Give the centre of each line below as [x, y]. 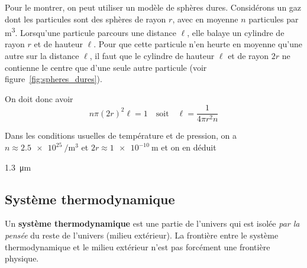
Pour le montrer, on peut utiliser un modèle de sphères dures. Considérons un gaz [153, 7]
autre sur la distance [42, 56]
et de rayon [248, 56]
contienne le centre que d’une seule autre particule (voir [106, 67]
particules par [274, 19]
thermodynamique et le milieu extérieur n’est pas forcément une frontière [138, 246]
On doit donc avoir [39, 98]
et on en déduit [189, 147]
